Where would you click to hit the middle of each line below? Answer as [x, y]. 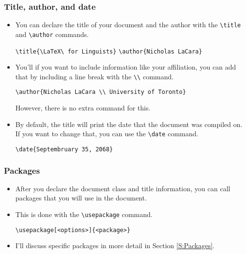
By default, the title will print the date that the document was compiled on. [129, 124]
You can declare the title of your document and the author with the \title [128, 25]
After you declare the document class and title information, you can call [123, 188]
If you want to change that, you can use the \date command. [107, 134]
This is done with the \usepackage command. [84, 214]
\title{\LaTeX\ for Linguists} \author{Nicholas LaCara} [109, 51]
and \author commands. [52, 34]
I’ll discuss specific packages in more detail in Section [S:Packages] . [115, 245]
